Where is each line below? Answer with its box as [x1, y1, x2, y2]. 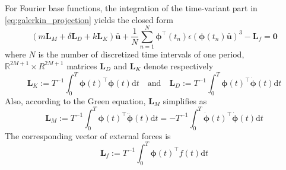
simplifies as [163, 94, 207, 107]
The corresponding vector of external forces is [5, 129, 171, 142]
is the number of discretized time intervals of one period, [38, 48, 244, 60]
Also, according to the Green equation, [5, 94, 146, 107]
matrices [66, 59, 97, 72]
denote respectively [144, 59, 214, 72]
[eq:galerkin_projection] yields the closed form [5, 13, 173, 25]
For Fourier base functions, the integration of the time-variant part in [5, 2, 258, 14]
